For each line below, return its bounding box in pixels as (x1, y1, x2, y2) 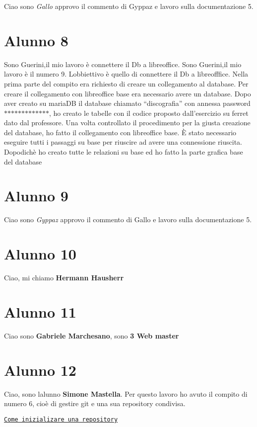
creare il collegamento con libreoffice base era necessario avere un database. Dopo (4, 88, 251, 98)
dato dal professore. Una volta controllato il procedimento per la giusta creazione (4, 117, 251, 128)
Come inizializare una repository (4, 416, 118, 423)
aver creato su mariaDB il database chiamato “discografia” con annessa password (4, 98, 251, 108)
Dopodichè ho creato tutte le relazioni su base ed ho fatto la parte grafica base (4, 147, 243, 157)
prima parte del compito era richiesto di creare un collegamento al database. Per (4, 78, 249, 88)
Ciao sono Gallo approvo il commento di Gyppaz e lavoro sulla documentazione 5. (4, 1, 254, 11)
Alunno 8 (4, 30, 68, 50)
